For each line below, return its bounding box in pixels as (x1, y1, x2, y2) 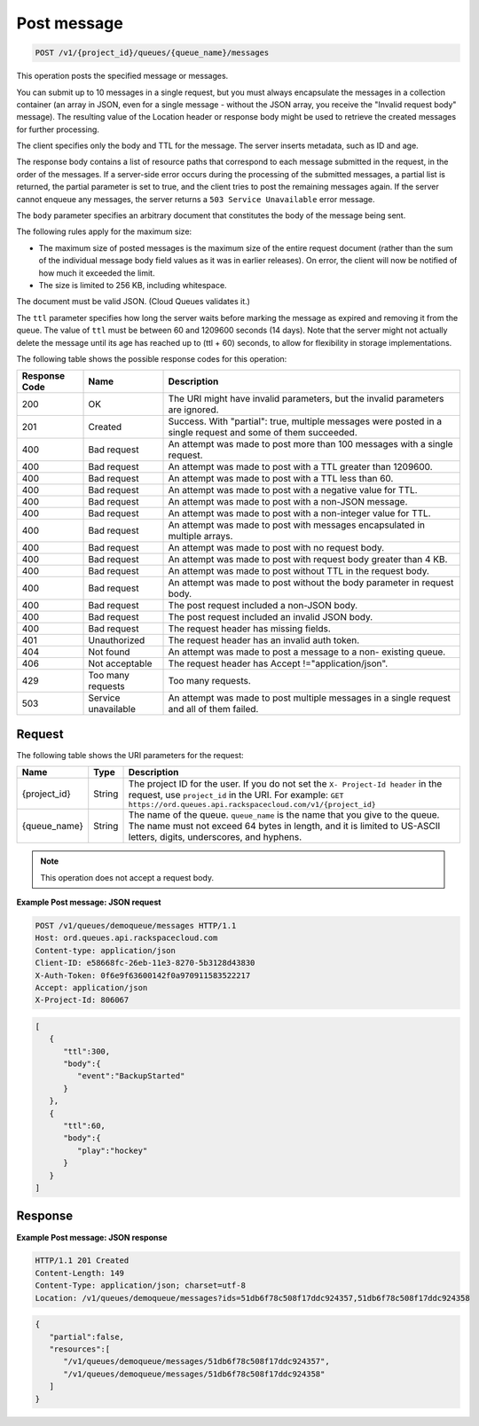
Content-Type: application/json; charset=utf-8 (35, 1281, 246, 1290)
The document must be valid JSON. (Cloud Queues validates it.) (16, 296, 250, 307)
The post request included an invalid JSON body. (168, 611, 373, 623)
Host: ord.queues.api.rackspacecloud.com (35, 933, 218, 944)
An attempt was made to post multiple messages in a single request (168, 692, 452, 704)
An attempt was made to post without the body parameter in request (168, 576, 454, 589)
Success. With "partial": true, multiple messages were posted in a (168, 415, 443, 427)
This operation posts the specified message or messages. (16, 71, 229, 82)
